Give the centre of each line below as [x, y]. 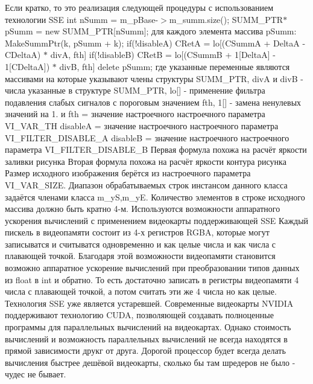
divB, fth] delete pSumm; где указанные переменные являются [175, 66]
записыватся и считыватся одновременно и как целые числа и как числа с [141, 244]
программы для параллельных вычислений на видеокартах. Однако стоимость [148, 327]
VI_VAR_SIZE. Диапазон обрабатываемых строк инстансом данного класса [146, 184]
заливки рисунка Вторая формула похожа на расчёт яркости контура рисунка [146, 161]
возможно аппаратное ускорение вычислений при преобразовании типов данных [152, 268]
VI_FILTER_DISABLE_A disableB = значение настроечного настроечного [147, 137]
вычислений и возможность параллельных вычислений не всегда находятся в [146, 338]
